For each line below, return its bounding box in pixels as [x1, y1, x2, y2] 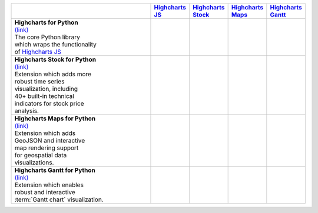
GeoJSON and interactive [14, 137, 85, 144]
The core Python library [14, 33, 81, 41]
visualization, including [14, 85, 78, 93]
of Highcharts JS [14, 48, 62, 56]
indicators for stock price [14, 100, 85, 107]
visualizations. [14, 158, 54, 167]
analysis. [14, 107, 39, 114]
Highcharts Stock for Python [14, 56, 97, 63]
